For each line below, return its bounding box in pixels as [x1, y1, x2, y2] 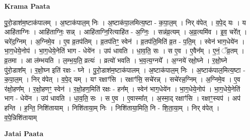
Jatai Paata [4, 128, 44, 139]
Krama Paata [4, 1, 50, 11]
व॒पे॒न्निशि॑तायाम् [4, 112, 37, 122]
